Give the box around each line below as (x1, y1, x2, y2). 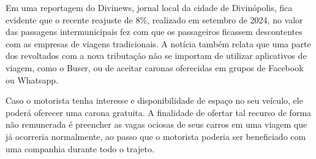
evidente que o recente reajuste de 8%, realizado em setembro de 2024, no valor (6, 13, 303, 26)
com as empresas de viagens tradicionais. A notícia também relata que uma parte (6, 37, 311, 50)
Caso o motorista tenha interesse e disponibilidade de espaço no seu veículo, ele (6, 94, 303, 107)
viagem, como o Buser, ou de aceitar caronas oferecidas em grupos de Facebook (6, 61, 304, 74)
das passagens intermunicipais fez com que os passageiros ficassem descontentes (6, 25, 303, 38)
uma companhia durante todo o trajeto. (6, 142, 154, 155)
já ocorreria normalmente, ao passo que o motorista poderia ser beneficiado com (6, 130, 306, 142)
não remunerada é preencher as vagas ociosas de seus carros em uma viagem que (6, 118, 307, 131)
